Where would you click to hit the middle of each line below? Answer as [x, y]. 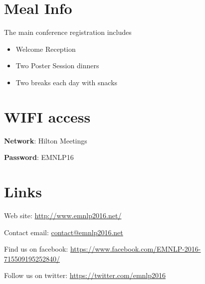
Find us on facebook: [36, 249]
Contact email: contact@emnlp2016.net [64, 232]
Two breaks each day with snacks [67, 82]
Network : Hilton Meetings [46, 140]
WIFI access [47, 116]
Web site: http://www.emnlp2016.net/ [63, 215]
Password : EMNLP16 [39, 157]
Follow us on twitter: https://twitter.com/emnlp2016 [85, 275]
